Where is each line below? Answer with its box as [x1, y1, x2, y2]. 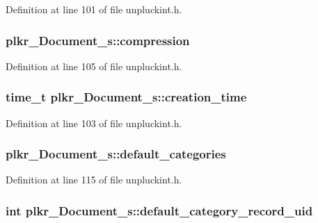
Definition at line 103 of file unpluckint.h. [6, 115, 182, 130]
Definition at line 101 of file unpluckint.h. [6, 2, 182, 16]
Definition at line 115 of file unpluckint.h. [6, 172, 182, 187]
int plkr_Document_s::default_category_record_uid [6, 201, 313, 219]
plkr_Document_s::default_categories [6, 145, 226, 163]
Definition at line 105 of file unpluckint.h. [6, 58, 182, 73]
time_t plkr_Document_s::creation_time [6, 88, 247, 106]
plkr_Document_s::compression [6, 31, 190, 49]
